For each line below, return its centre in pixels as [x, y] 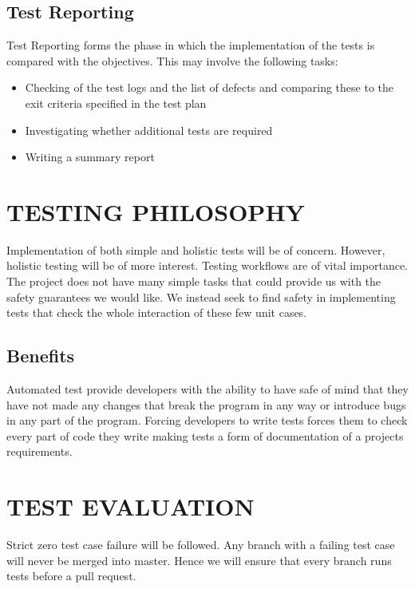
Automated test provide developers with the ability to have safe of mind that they [207, 389]
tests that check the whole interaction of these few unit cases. [157, 312]
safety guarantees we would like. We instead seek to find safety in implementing [201, 296]
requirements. [40, 451]
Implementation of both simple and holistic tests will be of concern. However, [196, 249]
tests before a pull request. [71, 576]
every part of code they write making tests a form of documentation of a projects [205, 435]
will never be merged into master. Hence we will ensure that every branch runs [199, 560]
